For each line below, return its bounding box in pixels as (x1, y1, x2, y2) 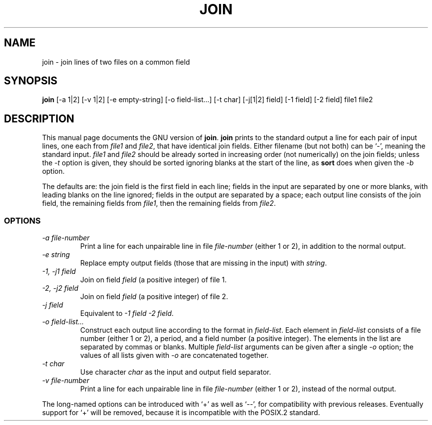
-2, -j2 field (42, 284, 78, 293)
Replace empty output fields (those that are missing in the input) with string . (80, 259, 327, 268)
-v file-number (42, 376, 89, 385)
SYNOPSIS (4, 75, 58, 87)
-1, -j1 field (42, 267, 76, 276)
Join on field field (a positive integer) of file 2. (80, 292, 228, 301)
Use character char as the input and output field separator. (80, 368, 271, 377)
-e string (42, 250, 70, 259)
